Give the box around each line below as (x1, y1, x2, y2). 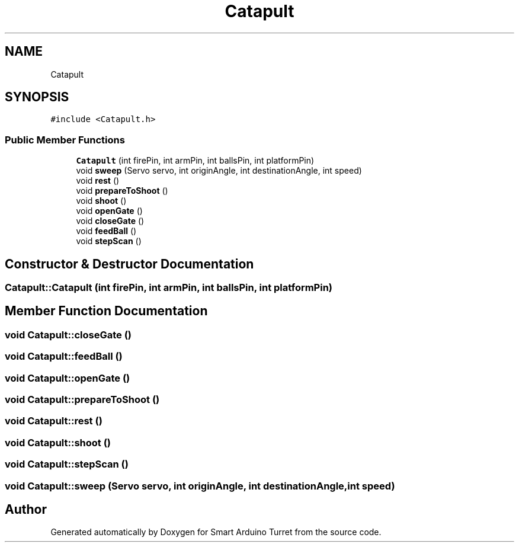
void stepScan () (76, 236, 142, 247)
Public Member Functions (5, 133, 125, 146)
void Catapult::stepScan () (5, 458, 129, 471)
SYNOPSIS (5, 89, 69, 105)
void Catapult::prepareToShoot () (5, 394, 160, 405)
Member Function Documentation (5, 303, 208, 319)
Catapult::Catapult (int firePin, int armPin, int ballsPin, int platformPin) (5, 282, 333, 294)
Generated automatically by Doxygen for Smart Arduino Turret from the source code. (50, 527, 382, 538)
